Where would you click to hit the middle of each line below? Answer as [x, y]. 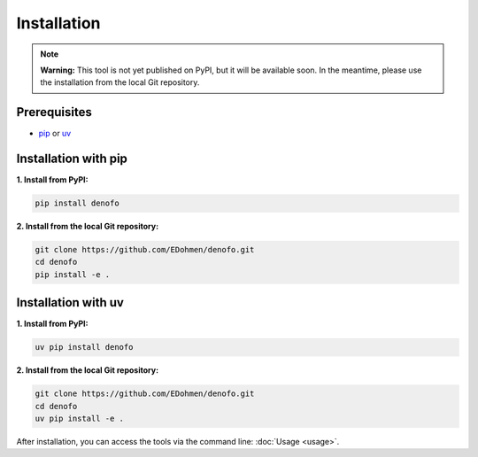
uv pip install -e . [79, 419]
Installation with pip [72, 159]
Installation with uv [70, 302]
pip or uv [55, 134]
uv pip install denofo [84, 347]
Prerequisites [54, 112]
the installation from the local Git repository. [120, 82]
